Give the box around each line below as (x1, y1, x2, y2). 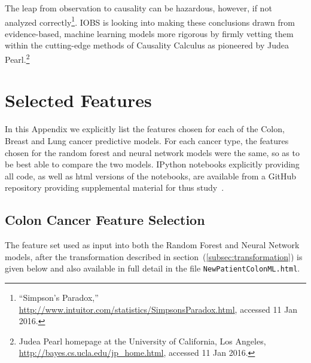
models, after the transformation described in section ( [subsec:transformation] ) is (5, 250, 303, 263)
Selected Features (5, 88, 152, 112)
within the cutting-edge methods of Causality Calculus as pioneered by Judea (5, 39, 289, 51)
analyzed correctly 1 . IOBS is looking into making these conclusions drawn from (5, 14, 295, 28)
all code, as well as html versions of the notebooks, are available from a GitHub (5, 169, 297, 182)
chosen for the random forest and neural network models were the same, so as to (5, 146, 300, 158)
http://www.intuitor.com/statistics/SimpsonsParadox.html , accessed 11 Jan (19, 303, 298, 315)
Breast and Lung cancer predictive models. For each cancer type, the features (5, 135, 289, 147)
